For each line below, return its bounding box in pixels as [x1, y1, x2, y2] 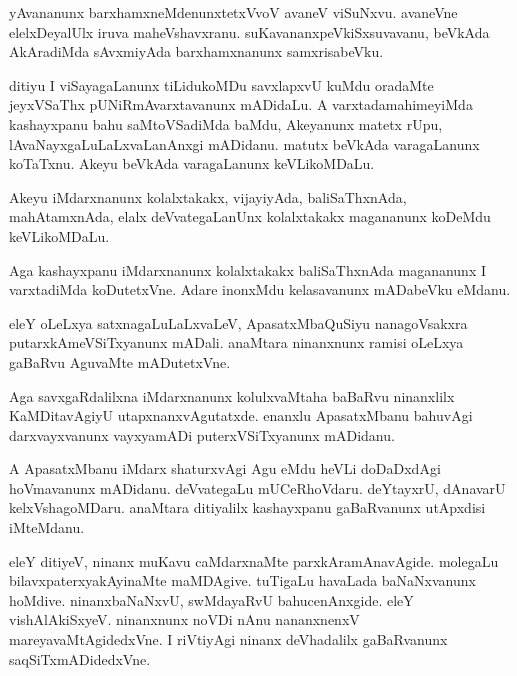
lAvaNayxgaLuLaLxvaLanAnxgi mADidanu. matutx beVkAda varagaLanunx [9, 133, 480, 154]
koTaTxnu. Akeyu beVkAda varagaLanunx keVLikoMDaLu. [9, 153, 375, 174]
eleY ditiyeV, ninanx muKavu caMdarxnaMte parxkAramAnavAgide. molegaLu [9, 550, 499, 571]
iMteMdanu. [9, 517, 85, 538]
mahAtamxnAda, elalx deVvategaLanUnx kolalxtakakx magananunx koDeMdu [9, 206, 491, 227]
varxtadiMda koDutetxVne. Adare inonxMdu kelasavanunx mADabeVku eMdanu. [9, 279, 511, 300]
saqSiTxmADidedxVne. [9, 648, 151, 669]
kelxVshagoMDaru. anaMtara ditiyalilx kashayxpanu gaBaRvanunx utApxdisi [9, 497, 486, 518]
